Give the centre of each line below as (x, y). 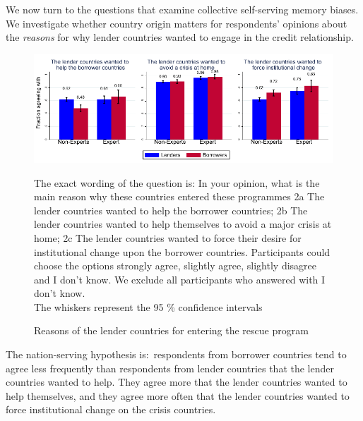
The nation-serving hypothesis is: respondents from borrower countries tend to (176, 354)
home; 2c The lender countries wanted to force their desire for (168, 237)
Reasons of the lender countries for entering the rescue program (171, 330)
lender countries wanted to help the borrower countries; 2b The (171, 210)
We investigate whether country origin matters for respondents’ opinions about (177, 23)
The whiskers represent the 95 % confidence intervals (148, 306)
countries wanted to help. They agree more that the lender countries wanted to (177, 382)
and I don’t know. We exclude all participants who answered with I (180, 279)
